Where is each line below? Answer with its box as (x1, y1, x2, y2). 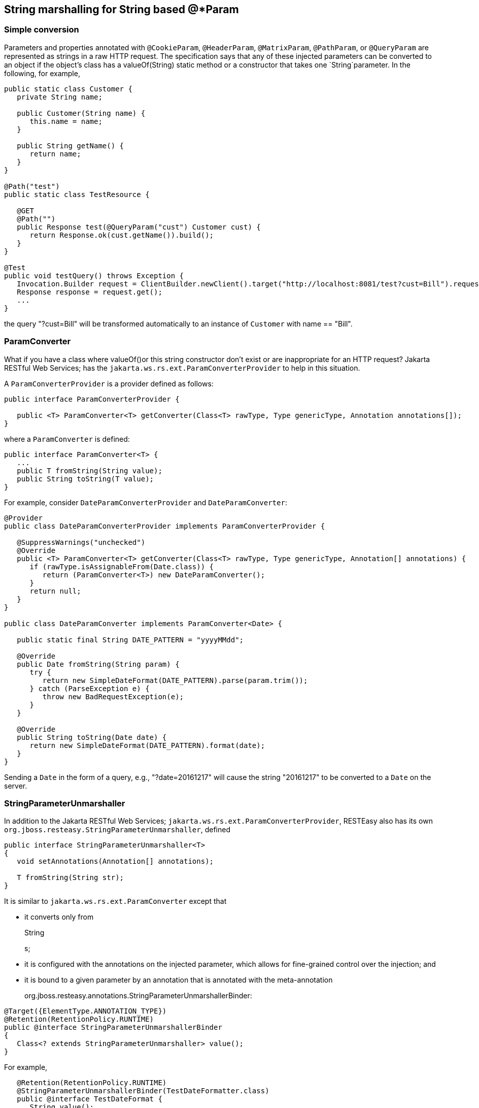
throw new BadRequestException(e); (42, 692, 184, 701)
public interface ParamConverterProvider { (4, 395, 180, 403)
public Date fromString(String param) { (17, 660, 180, 668)
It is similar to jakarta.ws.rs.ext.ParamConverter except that (4, 897, 227, 906)
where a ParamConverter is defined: (4, 434, 130, 443)
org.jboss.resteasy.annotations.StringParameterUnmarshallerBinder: (24, 991, 252, 1000)
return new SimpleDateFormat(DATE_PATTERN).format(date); (29, 741, 265, 749)
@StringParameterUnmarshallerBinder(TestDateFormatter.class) (17, 1087, 269, 1095)
